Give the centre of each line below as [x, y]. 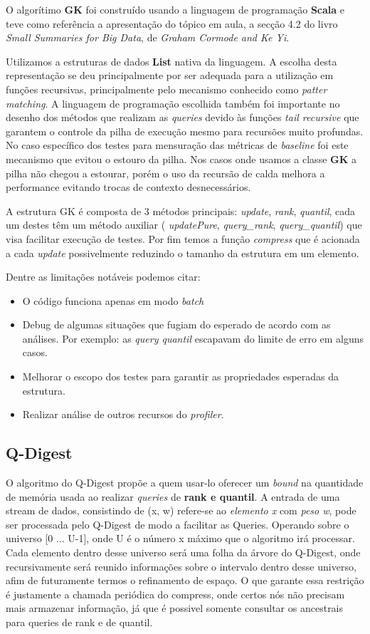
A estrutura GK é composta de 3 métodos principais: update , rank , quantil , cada [181, 211]
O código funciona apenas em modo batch [113, 300]
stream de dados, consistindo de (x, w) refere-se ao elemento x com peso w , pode [181, 510]
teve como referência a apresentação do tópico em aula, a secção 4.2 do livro [172, 23]
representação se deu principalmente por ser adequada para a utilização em [170, 75]
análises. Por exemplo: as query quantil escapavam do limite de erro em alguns [193, 338]
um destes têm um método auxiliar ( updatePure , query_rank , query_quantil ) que [184, 225]
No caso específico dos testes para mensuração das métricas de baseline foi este [177, 145]
